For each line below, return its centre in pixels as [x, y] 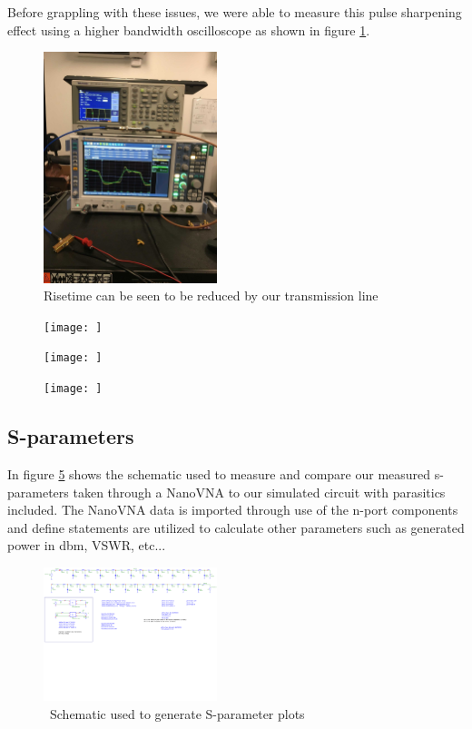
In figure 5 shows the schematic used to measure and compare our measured [219, 473]
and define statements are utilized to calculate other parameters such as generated [236, 527]
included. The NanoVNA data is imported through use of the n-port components [233, 510]
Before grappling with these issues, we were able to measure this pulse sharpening [235, 12]
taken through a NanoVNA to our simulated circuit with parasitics [259, 492]
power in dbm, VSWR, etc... [87, 545]
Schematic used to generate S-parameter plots [177, 713]
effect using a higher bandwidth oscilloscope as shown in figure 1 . [189, 30]
